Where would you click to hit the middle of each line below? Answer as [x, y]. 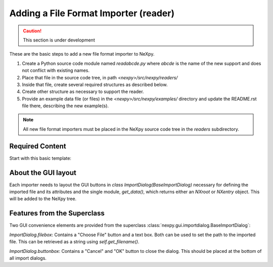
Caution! [32, 31]
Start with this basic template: [40, 158]
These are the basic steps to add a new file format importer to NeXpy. [82, 54]
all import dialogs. [28, 258]
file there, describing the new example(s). [65, 106]
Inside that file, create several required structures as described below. [95, 84]
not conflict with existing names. [56, 70]
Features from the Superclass [57, 213]
